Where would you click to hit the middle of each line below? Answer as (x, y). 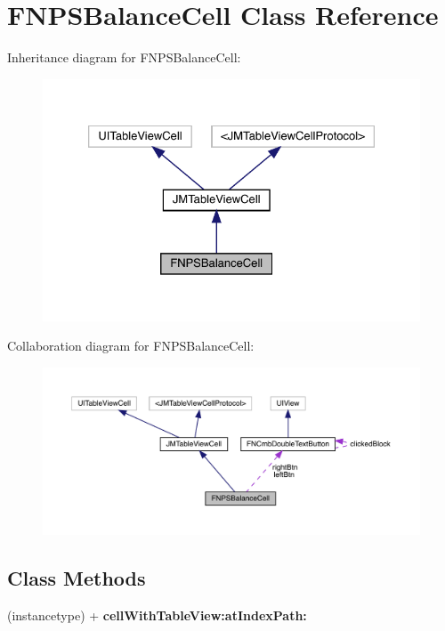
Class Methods (77, 578)
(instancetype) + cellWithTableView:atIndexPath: (157, 615)
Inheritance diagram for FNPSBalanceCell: (124, 57)
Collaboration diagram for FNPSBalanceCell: (131, 346)
